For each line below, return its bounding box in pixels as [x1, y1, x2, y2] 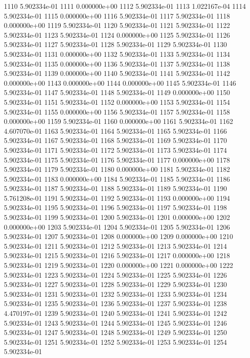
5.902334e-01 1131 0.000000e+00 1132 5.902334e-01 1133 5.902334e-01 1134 [4, 48, 230, 59]
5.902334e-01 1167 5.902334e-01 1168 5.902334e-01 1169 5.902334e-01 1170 [4, 135, 227, 145]
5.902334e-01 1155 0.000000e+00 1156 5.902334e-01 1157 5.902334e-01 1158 [4, 106, 230, 117]
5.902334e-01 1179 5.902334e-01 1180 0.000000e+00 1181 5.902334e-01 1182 [4, 164, 230, 174]
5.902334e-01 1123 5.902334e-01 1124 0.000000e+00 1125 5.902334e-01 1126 [4, 29, 230, 40]
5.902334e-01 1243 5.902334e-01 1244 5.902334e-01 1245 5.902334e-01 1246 [4, 317, 227, 328]
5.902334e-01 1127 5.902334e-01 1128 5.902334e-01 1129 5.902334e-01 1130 [4, 39, 227, 49]
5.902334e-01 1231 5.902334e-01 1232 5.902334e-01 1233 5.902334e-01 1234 [4, 288, 227, 299]
